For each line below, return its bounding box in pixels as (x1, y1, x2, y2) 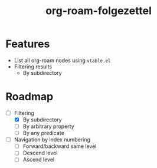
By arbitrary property (22, 123, 74, 130)
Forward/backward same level (22, 143, 97, 150)
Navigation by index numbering (14, 136, 91, 143)
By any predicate (22, 130, 64, 137)
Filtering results (14, 63, 53, 70)
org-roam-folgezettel (45, 4, 152, 18)
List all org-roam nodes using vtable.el (14, 57, 111, 64)
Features (5, 37, 50, 51)
